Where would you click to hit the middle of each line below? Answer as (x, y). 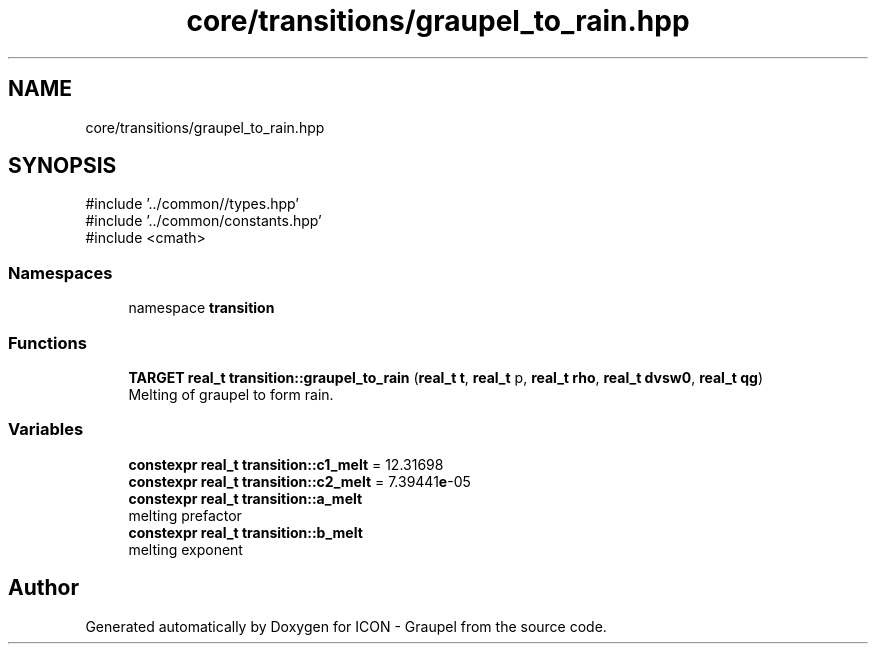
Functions (47, 342)
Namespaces (60, 272)
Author (43, 588)
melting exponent (185, 549)
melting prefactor (185, 515)
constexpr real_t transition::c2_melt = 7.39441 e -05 (299, 481)
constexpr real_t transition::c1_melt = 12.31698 (286, 464)
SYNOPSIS (62, 166)
